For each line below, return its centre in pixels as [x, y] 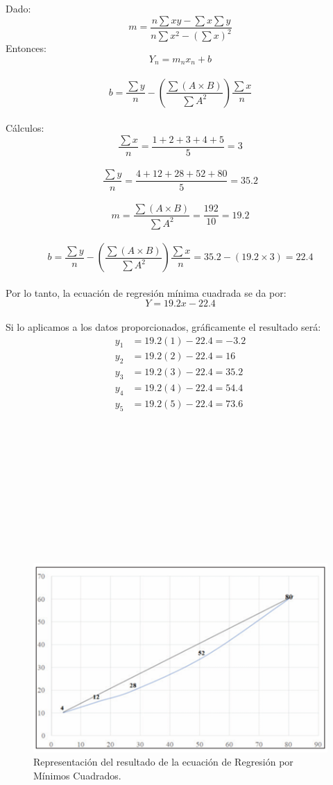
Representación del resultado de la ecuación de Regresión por [163, 762]
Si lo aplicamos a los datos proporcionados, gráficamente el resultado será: [163, 326]
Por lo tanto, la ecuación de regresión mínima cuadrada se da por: [146, 292]
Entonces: [26, 48]
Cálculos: [25, 128]
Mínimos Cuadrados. [77, 775]
